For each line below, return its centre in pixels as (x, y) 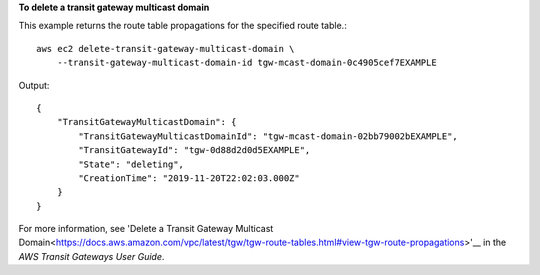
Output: (34, 85)
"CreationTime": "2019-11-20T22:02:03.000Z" (189, 178)
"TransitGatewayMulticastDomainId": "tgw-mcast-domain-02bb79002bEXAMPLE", (268, 136)
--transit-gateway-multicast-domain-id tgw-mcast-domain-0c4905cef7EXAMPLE (246, 63)
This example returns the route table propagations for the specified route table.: (182, 26)
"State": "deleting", (131, 164)
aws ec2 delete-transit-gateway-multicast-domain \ (165, 48)
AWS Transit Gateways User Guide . (91, 256)
